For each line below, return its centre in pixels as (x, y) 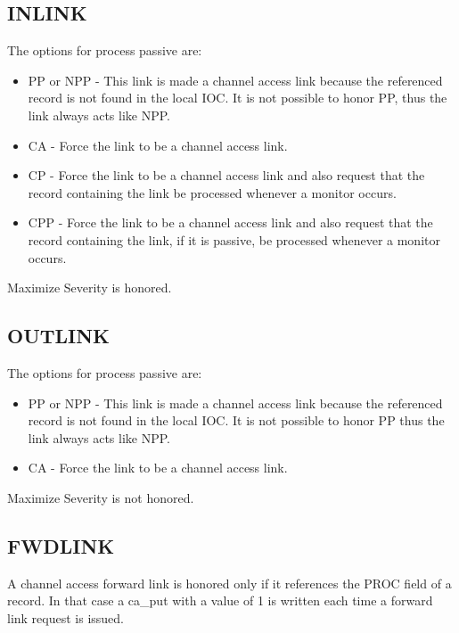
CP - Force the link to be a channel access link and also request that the (226, 175)
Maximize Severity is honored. (90, 288)
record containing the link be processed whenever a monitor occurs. (212, 192)
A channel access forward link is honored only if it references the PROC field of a (229, 583)
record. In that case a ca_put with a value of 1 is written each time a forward (220, 600)
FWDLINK (61, 545)
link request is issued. (66, 617)
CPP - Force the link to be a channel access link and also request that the (230, 222)
